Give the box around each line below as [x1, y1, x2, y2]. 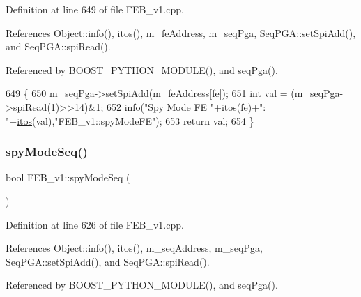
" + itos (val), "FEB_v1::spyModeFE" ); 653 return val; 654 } [6, 113, 254, 128]
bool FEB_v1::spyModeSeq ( [6, 170, 130, 185]
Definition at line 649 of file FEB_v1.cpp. [6, 2, 184, 16]
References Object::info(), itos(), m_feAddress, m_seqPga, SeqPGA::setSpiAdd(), [6, 25, 356, 40]
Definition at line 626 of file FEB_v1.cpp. [6, 217, 184, 231]
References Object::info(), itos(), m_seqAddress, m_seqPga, [6, 241, 263, 255]
